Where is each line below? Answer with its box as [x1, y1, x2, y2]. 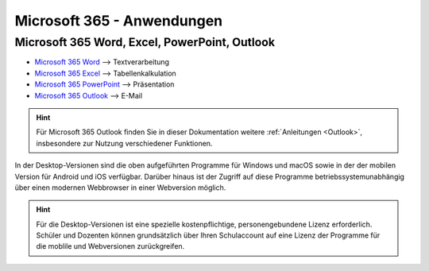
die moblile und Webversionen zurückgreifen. [36, 242, 185, 251]
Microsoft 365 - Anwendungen [14, 12, 223, 29]
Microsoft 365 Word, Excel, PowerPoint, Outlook [14, 35, 276, 49]
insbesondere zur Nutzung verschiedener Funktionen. [36, 138, 213, 148]
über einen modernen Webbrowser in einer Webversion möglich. [14, 183, 226, 192]
